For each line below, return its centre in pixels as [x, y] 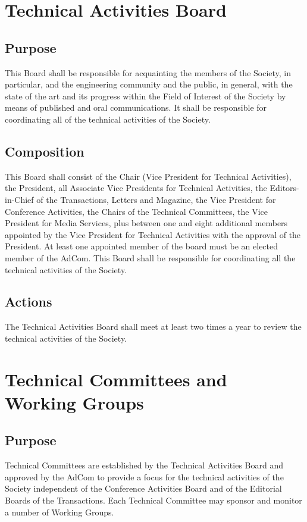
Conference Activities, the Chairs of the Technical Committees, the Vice [137, 211]
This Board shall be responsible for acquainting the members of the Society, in [148, 72]
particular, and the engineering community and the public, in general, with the [149, 84]
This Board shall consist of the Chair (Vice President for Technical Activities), [148, 176]
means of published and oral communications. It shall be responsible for [136, 107]
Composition [45, 151]
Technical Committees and [116, 379]
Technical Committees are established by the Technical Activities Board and [144, 465]
